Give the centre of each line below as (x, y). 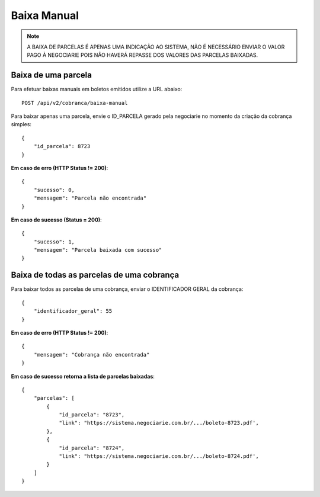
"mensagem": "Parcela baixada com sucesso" (98, 250)
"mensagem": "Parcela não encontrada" (90, 198)
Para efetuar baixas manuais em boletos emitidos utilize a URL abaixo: (97, 89)
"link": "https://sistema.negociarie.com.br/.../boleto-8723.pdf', (159, 423)
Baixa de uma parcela (51, 75)
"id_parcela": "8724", (92, 448)
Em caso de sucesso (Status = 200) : (56, 220)
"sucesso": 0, (54, 190)
